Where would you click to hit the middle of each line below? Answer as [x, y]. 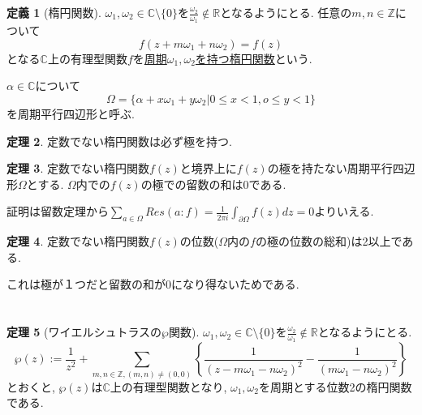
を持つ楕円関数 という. [254, 58]
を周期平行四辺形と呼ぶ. [71, 114]
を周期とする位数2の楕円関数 [335, 386]
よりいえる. [344, 211]
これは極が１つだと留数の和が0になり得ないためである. [153, 284]
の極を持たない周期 [319, 168]
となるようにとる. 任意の [286, 12]
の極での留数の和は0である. [213, 184]
